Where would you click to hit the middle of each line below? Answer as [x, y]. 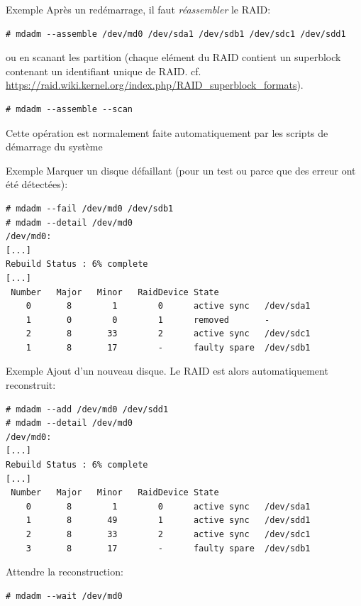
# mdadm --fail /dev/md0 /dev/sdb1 [90, 208]
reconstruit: [31, 385]
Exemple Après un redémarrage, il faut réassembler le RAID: [138, 9]
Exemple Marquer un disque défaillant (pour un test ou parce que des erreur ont [181, 170]
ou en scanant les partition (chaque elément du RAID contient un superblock [173, 57]
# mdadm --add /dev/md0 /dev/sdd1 [87, 409]
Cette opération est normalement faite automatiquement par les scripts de [167, 132]
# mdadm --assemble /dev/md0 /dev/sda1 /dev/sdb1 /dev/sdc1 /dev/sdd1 [176, 34]
